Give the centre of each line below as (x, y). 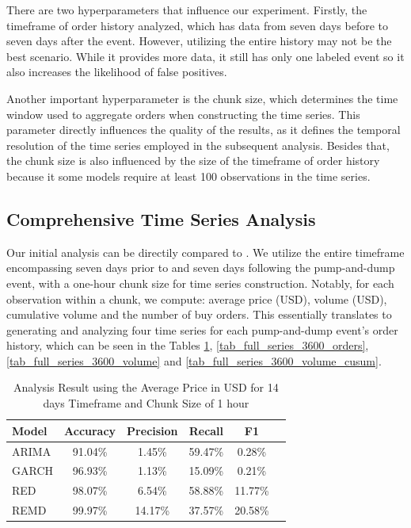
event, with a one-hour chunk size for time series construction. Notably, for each (200, 283)
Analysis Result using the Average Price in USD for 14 (146, 387)
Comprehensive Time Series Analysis (161, 218)
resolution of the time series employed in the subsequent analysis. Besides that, (198, 145)
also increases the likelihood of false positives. (117, 72)
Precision (152, 430)
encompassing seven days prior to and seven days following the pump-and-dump (201, 268)
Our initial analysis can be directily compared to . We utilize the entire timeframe (205, 252)
